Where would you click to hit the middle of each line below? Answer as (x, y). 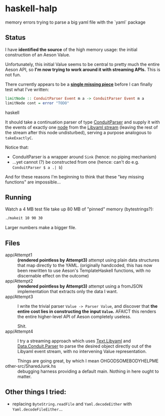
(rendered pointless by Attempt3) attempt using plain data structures (88, 260)
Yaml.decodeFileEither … (37, 409)
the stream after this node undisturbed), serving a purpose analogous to (78, 132)
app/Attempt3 (19, 297)
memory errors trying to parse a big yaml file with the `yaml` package (75, 22)
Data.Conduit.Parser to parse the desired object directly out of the (84, 346)
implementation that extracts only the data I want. (68, 291)
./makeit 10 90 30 (24, 218)
